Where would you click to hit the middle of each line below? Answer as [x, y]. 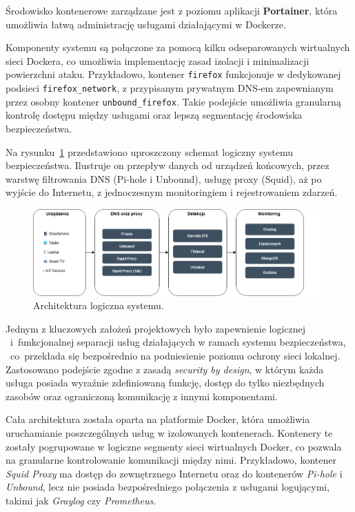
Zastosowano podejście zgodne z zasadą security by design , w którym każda [165, 369]
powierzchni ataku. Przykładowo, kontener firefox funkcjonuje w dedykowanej [173, 74]
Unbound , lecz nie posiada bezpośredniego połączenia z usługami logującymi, [168, 487]
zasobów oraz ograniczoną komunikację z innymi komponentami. [142, 396]
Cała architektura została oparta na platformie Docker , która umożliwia [158, 419]
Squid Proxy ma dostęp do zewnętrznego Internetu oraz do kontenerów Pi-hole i [174, 473]
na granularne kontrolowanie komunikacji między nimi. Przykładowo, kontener [171, 460]
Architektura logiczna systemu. [99, 305]
